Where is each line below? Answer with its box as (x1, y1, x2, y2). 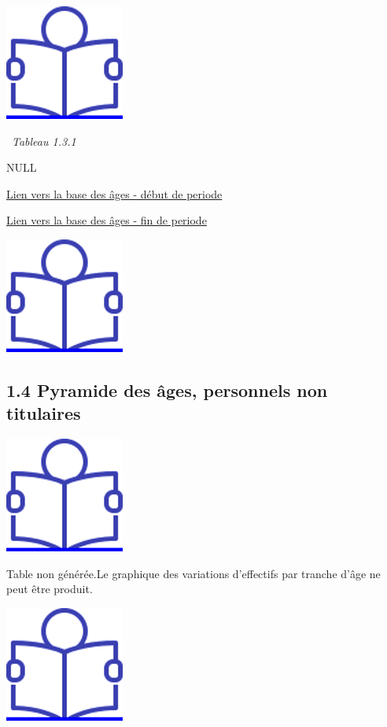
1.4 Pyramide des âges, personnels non (6, 377, 328, 402)
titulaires (6, 401, 81, 425)
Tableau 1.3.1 (12, 132, 76, 149)
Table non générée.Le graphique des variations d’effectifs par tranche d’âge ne (6, 565, 381, 581)
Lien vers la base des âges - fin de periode (6, 212, 207, 228)
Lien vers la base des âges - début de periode (6, 185, 223, 202)
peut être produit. (6, 580, 93, 597)
